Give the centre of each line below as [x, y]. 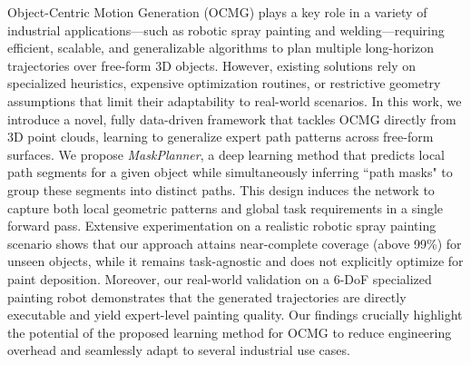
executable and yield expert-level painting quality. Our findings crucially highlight [235, 315]
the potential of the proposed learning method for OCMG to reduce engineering [230, 332]
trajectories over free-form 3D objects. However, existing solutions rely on [211, 65]
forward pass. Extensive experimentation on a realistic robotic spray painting [222, 226]
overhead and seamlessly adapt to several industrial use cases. [179, 350]
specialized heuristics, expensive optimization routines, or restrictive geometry [224, 83]
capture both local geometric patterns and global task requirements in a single [226, 207]
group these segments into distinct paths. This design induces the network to [221, 189]
